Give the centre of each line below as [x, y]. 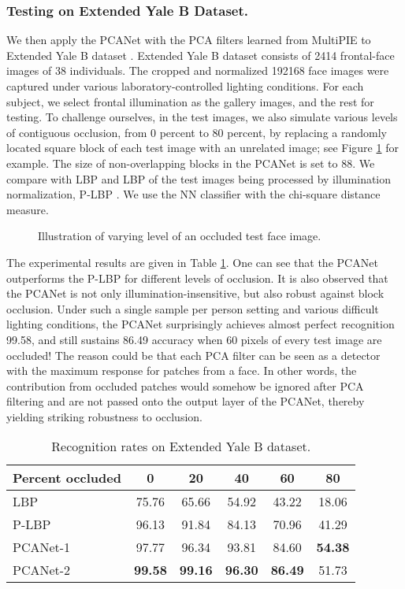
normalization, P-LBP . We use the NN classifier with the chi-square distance [193, 194]
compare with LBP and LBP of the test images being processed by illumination [199, 178]
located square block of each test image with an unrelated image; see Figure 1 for [202, 148]
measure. [28, 209]
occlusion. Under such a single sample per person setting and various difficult [193, 308]
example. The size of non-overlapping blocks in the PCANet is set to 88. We [191, 163]
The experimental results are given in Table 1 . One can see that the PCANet [192, 262]
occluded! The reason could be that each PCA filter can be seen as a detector [193, 355]
